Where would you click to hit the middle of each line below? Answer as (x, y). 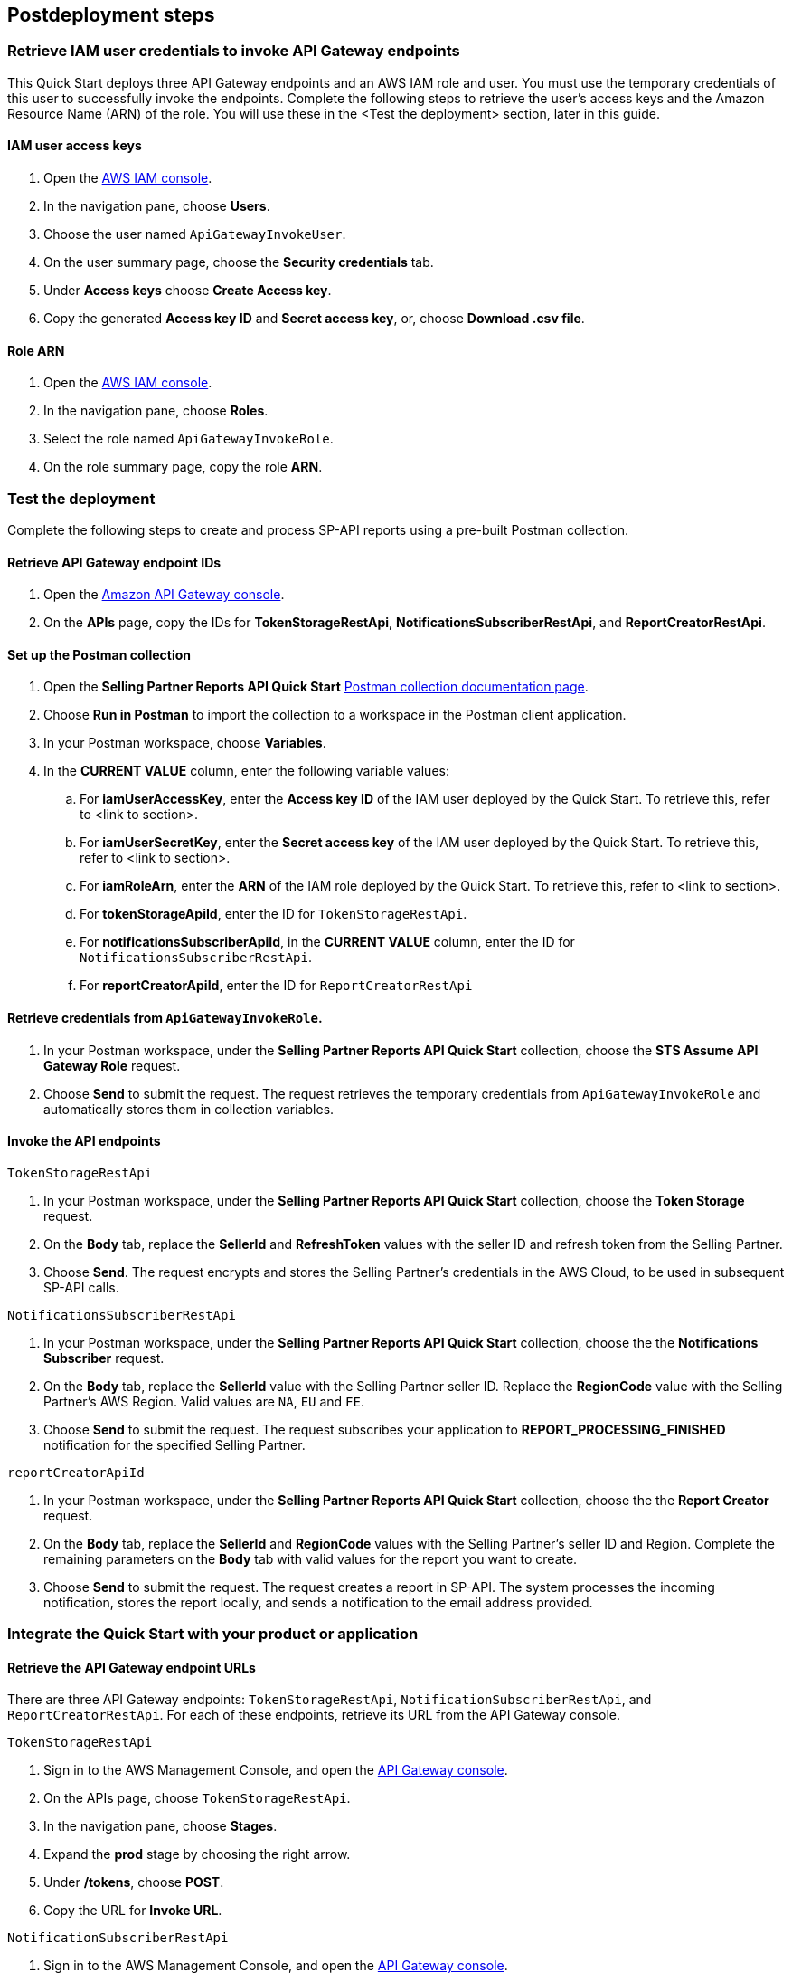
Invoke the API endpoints (84, 1141)
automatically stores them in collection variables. (189, 1109)
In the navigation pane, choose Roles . (156, 411)
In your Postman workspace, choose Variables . (185, 743)
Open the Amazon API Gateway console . (164, 595)
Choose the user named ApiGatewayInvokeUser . (195, 234)
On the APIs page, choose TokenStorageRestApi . (197, 1798)
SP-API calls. (81, 1287)
